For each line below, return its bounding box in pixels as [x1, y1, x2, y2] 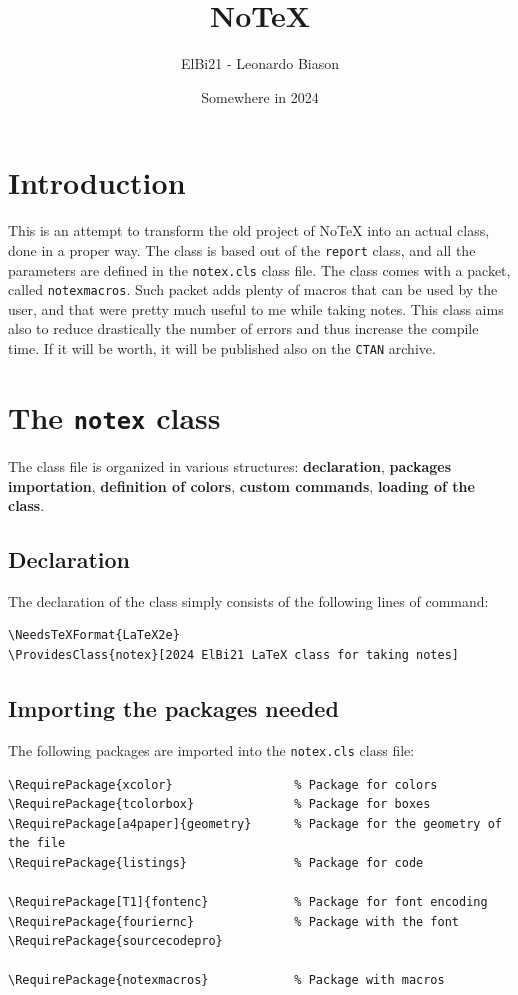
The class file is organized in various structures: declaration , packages [8, 455, 452, 476]
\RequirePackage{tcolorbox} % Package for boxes [8, 797, 431, 812]
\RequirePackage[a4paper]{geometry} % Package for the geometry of [8, 816, 502, 831]
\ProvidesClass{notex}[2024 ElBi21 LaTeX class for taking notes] [8, 648, 460, 663]
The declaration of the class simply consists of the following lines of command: [8, 590, 489, 611]
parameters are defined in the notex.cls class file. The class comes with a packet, [8, 259, 511, 280]
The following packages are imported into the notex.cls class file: [8, 739, 415, 760]
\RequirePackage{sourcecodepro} [8, 934, 223, 949]
